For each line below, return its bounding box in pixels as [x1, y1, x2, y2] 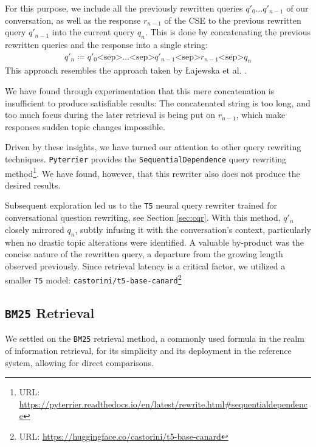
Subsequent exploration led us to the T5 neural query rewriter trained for [5, 199, 278, 212]
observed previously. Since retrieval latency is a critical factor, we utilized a [5, 259, 286, 272]
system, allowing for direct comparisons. [5, 356, 154, 369]
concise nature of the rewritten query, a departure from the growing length [5, 248, 283, 260]
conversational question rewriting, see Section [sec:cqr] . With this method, [5, 211, 281, 224]
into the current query [52, 26, 135, 38]
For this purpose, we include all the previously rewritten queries [5, 2, 243, 14]
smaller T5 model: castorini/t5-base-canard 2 [5, 272, 182, 286]
